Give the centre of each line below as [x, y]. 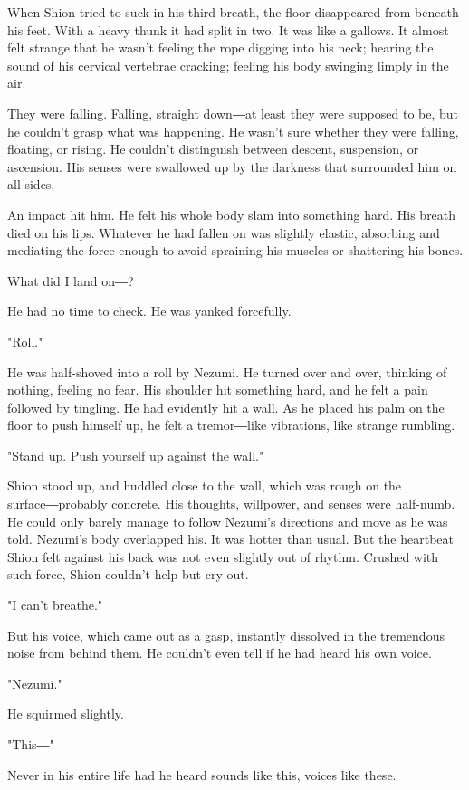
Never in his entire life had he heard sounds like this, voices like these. [202, 774]
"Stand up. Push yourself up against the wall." [136, 455]
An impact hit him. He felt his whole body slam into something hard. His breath [232, 214]
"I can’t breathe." [55, 605]
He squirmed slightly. [66, 714]
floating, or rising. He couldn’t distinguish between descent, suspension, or [213, 149]
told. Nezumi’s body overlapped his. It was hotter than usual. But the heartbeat [230, 539]
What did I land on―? [71, 280]
